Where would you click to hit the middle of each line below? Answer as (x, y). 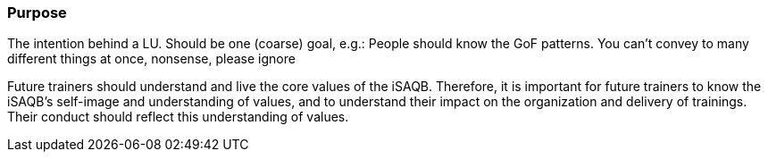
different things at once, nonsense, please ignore (151, 59)
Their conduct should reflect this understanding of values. (178, 117)
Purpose (37, 13)
